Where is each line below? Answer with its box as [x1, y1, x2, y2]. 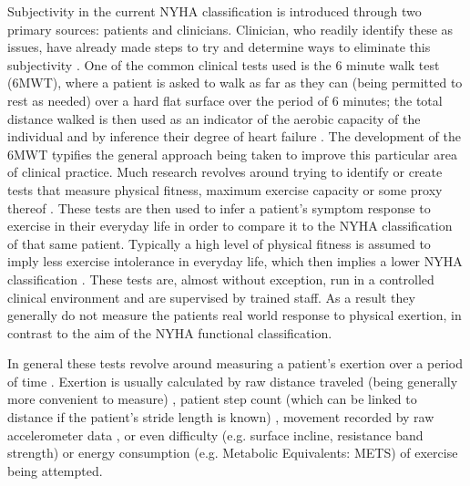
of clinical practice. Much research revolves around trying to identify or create [7, 162, 443, 181]
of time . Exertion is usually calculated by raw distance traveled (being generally [7, 371, 458, 390]
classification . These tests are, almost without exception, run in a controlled [7, 269, 434, 288]
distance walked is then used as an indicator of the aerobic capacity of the [7, 109, 421, 128]
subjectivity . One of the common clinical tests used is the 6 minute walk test [7, 55, 440, 74]
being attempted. [7, 460, 103, 480]
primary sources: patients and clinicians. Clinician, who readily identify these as [7, 19, 454, 38]
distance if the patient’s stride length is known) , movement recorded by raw [7, 408, 434, 427]
